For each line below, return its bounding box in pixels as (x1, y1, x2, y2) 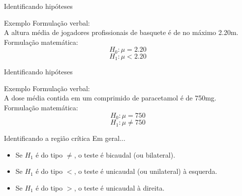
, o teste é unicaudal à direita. (74, 182, 165, 193)
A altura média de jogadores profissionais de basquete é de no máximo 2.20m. (4, 27, 239, 37)
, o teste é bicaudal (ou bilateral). (74, 149, 176, 160)
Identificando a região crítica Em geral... (4, 133, 125, 143)
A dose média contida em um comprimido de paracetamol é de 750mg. (4, 93, 216, 103)
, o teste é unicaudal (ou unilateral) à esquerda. (74, 166, 217, 176)
